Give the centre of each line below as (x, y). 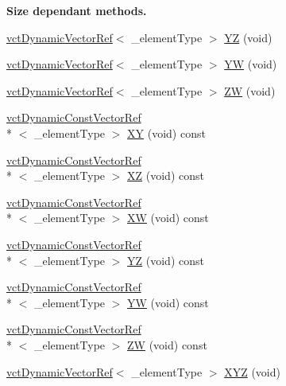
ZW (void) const (167, 344)
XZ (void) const (166, 175)
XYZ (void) (252, 371)
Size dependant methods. (77, 10)
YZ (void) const (166, 260)
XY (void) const (166, 133)
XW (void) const (168, 218)
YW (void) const (168, 302)
